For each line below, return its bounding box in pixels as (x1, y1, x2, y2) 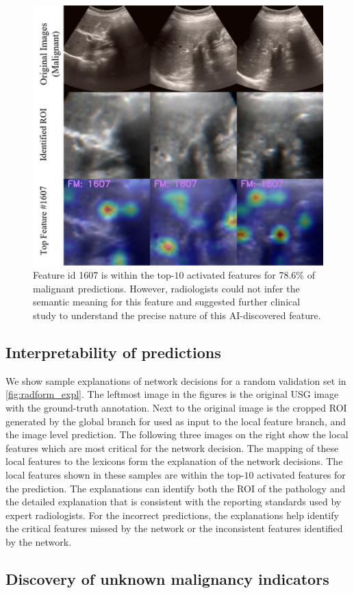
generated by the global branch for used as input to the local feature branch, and (5, 414, 346, 428)
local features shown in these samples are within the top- (5, 468, 244, 481)
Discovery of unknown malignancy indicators (5, 568, 329, 589)
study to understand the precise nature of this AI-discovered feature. (33, 308, 321, 323)
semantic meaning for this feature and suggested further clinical (33, 294, 301, 309)
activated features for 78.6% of (187, 268, 315, 282)
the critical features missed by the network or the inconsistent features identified (5, 521, 343, 535)
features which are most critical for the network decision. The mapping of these (5, 440, 339, 455)
